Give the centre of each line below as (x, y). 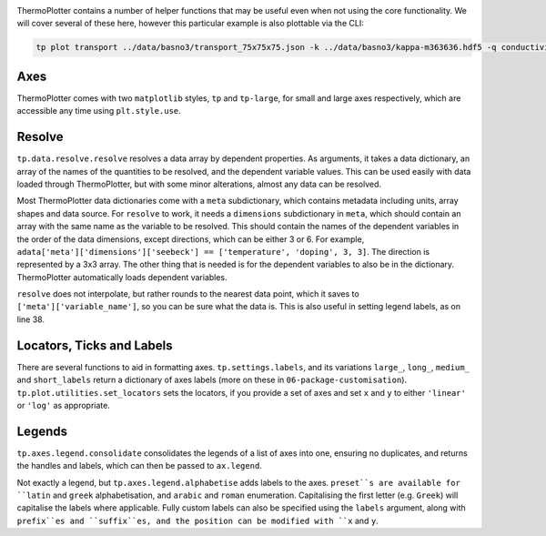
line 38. (31, 319)
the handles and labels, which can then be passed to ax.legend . (140, 466)
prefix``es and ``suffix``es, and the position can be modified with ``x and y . (198, 521)
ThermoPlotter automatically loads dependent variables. (122, 277)
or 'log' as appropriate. (64, 405)
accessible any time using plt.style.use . (99, 111)
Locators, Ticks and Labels (95, 345)
